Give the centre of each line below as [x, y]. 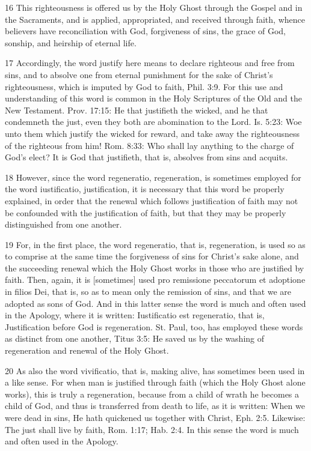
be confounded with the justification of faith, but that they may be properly [146, 212]
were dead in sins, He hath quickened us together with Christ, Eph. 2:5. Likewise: [155, 417]
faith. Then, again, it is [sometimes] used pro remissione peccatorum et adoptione [155, 280]
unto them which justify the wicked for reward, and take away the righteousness [152, 133]
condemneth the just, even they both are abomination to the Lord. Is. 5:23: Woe [153, 122]
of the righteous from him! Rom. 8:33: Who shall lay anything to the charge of [149, 145]
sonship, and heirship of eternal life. [71, 42]
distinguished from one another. [63, 224]
